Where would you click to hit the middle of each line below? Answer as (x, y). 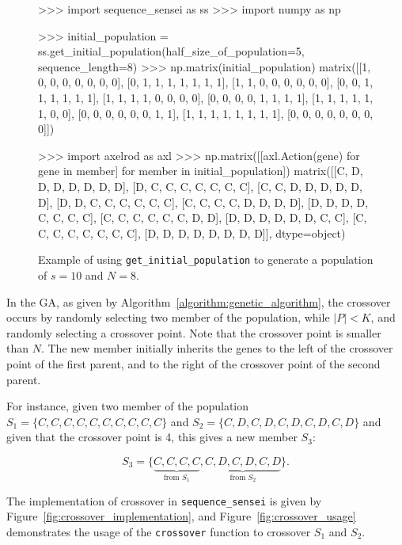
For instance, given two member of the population (128, 406)
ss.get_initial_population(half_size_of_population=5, (171, 51)
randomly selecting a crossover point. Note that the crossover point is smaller (194, 332)
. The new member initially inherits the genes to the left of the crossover (217, 348)
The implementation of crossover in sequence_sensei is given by (164, 500)
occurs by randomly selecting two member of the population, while (168, 317)
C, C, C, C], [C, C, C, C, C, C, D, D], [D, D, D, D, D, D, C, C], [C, (203, 217)
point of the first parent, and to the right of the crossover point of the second (193, 363)
